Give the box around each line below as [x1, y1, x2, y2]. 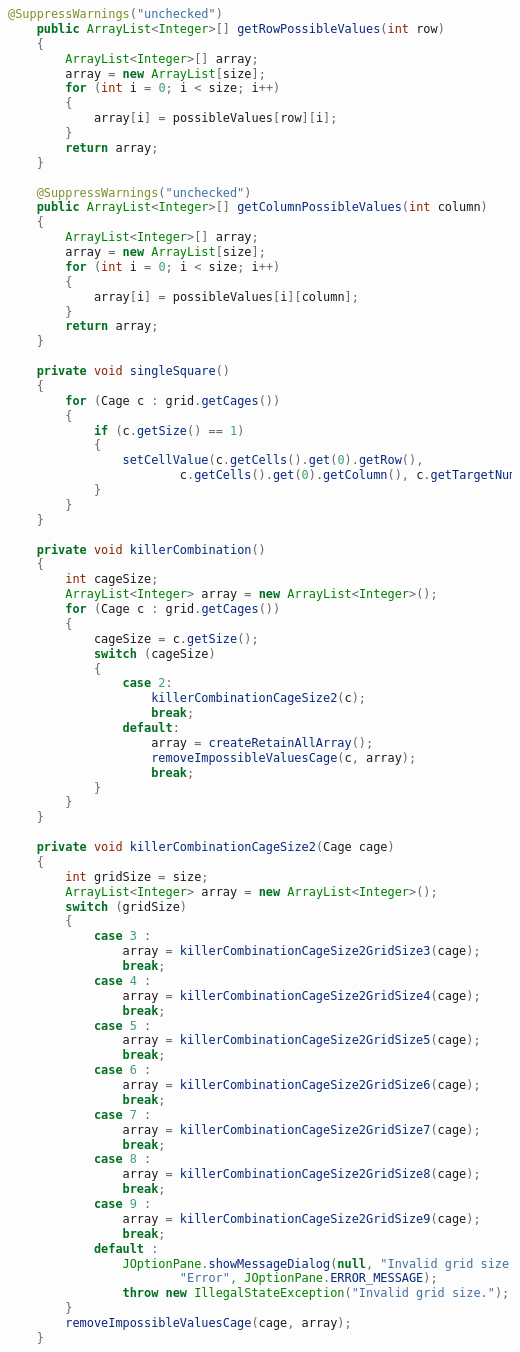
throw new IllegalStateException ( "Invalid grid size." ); [122, 1286, 510, 1301]
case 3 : [93, 929, 152, 944]
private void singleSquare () [36, 364, 230, 378]
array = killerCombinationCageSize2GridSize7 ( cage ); [122, 1122, 481, 1137]
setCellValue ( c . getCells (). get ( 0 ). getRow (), [122, 453, 424, 468]
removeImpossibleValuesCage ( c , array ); [151, 750, 417, 765]
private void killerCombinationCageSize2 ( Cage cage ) [36, 840, 395, 854]
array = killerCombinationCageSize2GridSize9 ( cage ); [122, 1211, 481, 1226]
